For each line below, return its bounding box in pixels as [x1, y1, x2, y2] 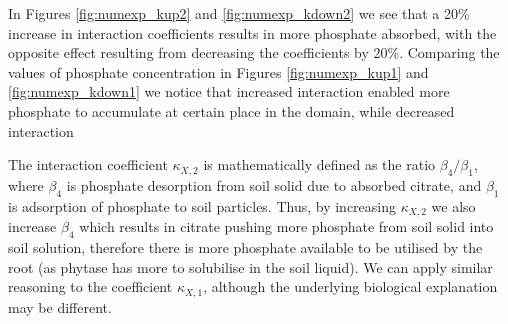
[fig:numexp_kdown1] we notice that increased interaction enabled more [8, 81, 450, 102]
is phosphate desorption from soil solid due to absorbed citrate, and [66, 174, 482, 195]
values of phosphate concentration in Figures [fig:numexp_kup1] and [8, 61, 429, 82]
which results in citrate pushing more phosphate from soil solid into [79, 216, 494, 237]
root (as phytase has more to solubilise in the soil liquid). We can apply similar [8, 256, 493, 277]
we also [431, 195, 476, 216]
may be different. [8, 296, 112, 317]
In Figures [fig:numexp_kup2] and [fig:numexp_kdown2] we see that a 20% [8, 3, 470, 23]
